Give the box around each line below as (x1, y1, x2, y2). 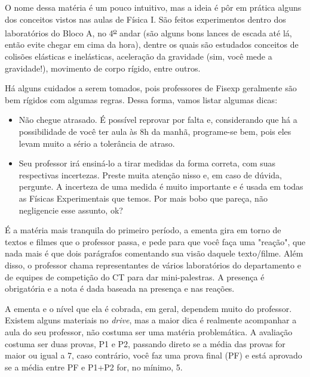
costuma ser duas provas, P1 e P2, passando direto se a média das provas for (5, 337, 286, 350)
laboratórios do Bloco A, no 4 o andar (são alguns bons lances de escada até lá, (5, 25, 292, 39)
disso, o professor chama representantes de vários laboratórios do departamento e (5, 258, 301, 271)
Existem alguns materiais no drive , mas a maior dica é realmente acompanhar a (5, 314, 297, 326)
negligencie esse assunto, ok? (19, 203, 123, 216)
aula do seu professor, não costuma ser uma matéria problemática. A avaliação (5, 325, 293, 338)
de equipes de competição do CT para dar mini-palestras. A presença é (5, 270, 265, 283)
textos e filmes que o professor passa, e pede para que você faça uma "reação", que (5, 235, 306, 248)
